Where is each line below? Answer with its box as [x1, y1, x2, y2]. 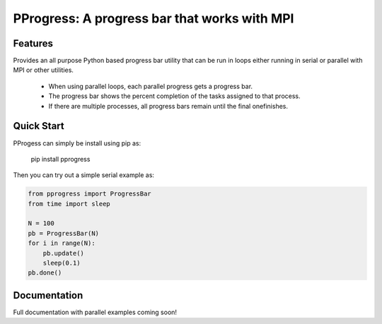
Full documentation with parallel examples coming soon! [13, 308, 177, 316]
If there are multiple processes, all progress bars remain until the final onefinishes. [48, 102, 289, 110]
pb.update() [42, 249, 85, 257]
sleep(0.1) [42, 259, 81, 268]
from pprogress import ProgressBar [28, 190, 151, 198]
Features [13, 37, 53, 49]
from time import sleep [28, 200, 111, 208]
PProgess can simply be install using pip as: [13, 138, 141, 148]
